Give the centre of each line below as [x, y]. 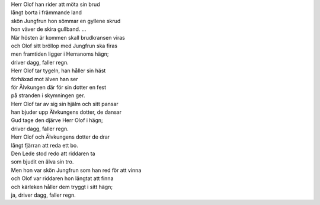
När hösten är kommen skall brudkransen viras [68, 37]
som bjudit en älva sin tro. [42, 162]
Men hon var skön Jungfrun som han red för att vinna [76, 170]
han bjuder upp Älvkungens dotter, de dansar [66, 112]
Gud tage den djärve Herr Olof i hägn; [57, 120]
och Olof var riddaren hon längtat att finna [62, 178]
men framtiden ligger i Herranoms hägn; [60, 54]
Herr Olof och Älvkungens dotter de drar [60, 137]
